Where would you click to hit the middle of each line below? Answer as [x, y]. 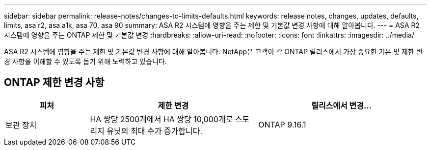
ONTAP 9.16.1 [282, 124]
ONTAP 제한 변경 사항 [54, 83]
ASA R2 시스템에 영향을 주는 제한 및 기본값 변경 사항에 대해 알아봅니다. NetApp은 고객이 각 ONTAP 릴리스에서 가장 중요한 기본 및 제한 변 [213, 52]
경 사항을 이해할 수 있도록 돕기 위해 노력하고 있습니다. [85, 61]
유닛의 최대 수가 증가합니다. [155, 131]
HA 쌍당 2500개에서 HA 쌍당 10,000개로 [161, 119]
